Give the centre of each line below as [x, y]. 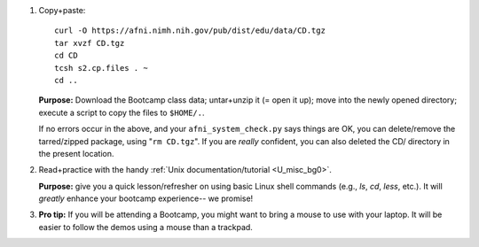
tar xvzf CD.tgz [90, 43]
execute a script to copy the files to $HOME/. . [122, 112]
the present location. [76, 153]
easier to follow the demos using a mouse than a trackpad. [145, 227]
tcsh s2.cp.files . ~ [101, 68]
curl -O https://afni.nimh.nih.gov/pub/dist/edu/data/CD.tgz [190, 31]
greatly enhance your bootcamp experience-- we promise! [146, 198]
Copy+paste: [62, 10]
